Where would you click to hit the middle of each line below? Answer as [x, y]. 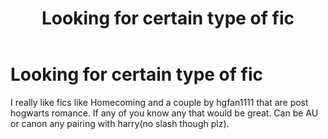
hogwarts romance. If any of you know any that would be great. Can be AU [164, 113]
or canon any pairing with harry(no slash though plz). [120, 123]
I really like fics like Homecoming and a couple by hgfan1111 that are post [159, 102]
